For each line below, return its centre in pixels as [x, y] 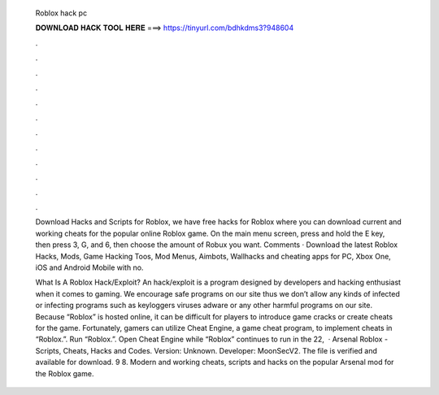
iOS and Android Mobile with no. [89, 267]
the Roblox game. [65, 373]
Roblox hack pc [61, 13]
